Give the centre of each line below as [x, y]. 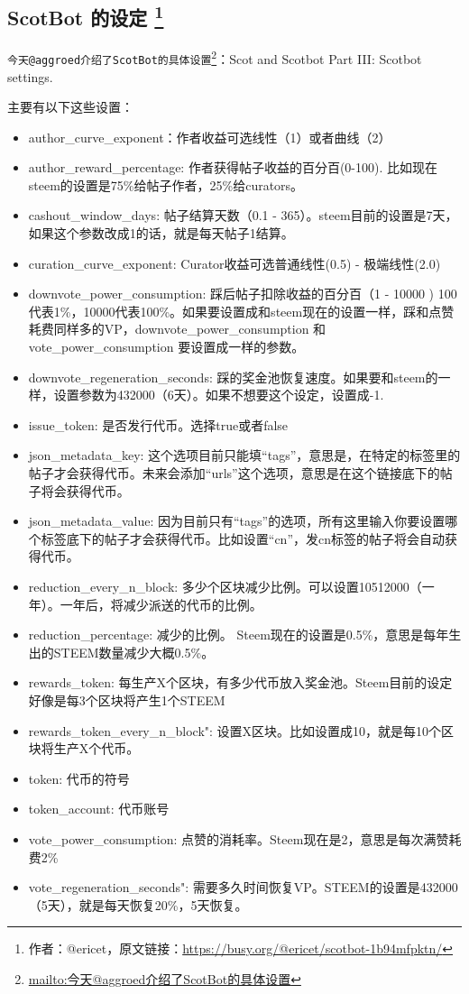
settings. [30, 76]
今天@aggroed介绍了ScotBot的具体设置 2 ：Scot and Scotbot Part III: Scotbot [215, 57]
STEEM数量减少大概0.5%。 [134, 652]
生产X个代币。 [97, 748]
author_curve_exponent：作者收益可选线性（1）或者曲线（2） [210, 137]
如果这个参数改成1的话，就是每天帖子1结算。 [161, 233]
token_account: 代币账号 [99, 809]
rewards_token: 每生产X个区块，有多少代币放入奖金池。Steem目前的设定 [240, 682]
